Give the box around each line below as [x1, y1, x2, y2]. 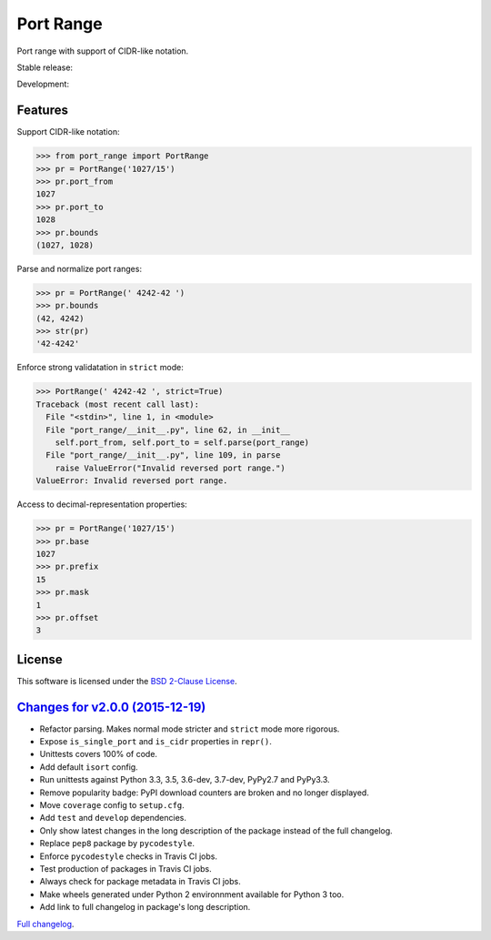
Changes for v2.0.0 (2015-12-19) [16, 699, 206, 714]
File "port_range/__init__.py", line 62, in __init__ [45, 424, 291, 435]
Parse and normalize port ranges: [16, 263, 143, 274]
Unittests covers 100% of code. [39, 749, 158, 760]
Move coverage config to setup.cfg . [39, 800, 185, 811]
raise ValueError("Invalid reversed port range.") [55, 462, 286, 473]
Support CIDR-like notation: [16, 126, 120, 137]
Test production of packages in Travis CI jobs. [39, 863, 213, 874]
